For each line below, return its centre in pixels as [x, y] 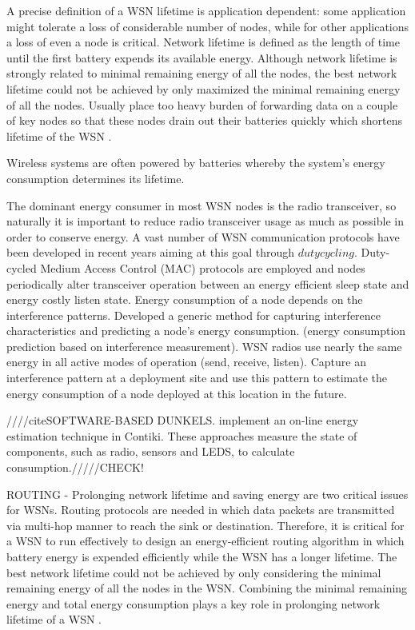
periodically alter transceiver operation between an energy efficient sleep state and [208, 283]
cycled [22, 267]
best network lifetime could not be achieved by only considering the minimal [194, 572]
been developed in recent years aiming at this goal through [150, 252]
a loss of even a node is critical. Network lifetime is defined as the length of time [203, 42]
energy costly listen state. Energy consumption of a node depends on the [185, 299]
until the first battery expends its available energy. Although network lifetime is [202, 57]
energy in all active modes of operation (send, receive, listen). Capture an [186, 362]
